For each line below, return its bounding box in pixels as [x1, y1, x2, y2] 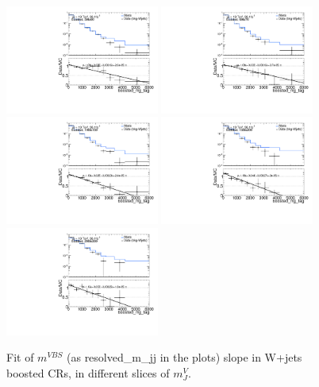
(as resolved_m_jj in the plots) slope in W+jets [67, 349, 302, 366]
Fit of [6, 349, 34, 366]
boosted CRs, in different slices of [6, 364, 170, 381]
